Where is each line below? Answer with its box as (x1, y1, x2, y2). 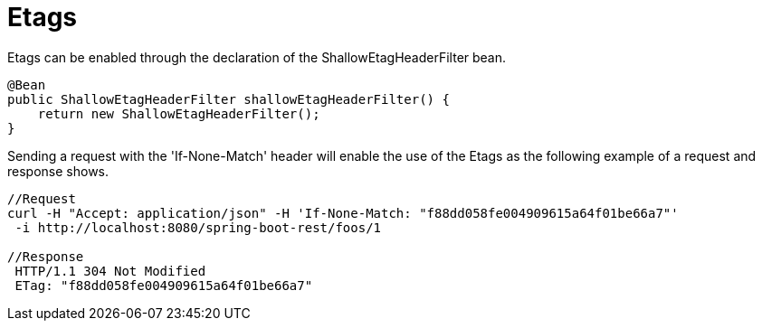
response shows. (7, 163, 110, 179)
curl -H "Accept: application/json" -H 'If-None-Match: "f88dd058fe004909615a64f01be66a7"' (7, 205, 679, 220)
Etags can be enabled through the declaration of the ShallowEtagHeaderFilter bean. (7, 49, 507, 65)
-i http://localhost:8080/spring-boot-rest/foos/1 (14, 220, 382, 235)
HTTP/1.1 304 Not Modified (14, 263, 206, 278)
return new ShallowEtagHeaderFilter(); (37, 106, 320, 121)
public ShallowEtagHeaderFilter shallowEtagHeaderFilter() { (7, 91, 450, 107)
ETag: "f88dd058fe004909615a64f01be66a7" (14, 277, 313, 293)
